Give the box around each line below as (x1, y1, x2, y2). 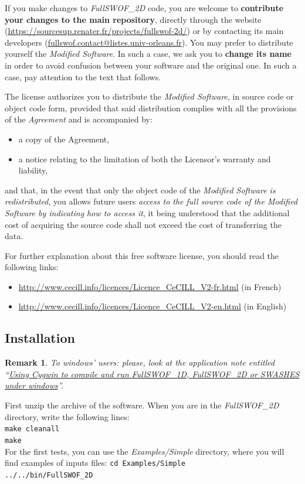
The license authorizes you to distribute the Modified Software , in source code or (5, 90, 294, 103)
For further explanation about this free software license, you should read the (5, 249, 279, 261)
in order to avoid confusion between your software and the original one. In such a (5, 59, 297, 71)
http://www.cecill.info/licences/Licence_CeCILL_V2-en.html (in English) (18, 300, 287, 312)
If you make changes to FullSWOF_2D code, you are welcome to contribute (5, 2, 284, 13)
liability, (18, 164, 48, 176)
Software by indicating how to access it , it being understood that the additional (5, 206, 290, 219)
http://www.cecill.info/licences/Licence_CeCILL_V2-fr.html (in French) (18, 280, 282, 292)
